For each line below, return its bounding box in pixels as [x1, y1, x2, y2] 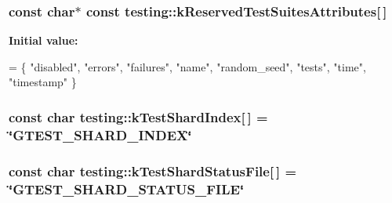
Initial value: [9, 32, 78, 49]
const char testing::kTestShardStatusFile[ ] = [9, 161, 297, 180]
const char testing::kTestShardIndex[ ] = [9, 107, 268, 126]
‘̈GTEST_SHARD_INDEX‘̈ [9, 125, 192, 144]
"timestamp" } [9, 74, 77, 90]
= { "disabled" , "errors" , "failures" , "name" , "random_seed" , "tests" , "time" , [9, 58, 366, 74]
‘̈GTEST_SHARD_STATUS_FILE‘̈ [9, 179, 245, 198]
